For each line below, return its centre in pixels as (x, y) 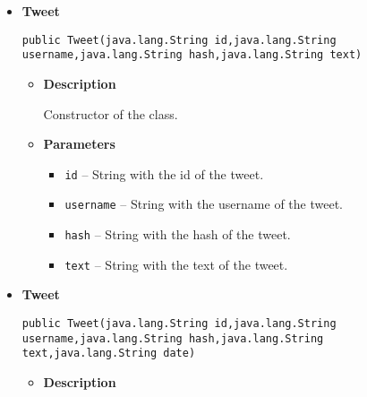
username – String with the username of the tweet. (204, 204)
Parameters (79, 144)
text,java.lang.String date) (109, 354)
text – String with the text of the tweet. (176, 264)
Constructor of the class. (111, 113)
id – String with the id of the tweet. (164, 173)
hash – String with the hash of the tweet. (178, 234)
